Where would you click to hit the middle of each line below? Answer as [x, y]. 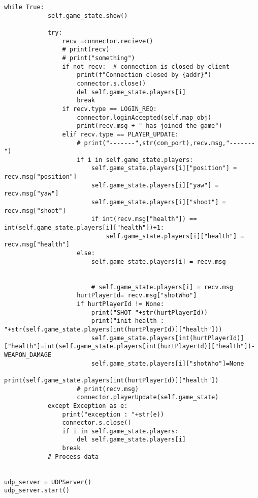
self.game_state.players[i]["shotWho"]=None [168, 363]
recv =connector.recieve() [108, 41]
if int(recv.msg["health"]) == [144, 219]
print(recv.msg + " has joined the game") [150, 126]
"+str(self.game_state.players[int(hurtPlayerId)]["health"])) [113, 329]
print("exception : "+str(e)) [113, 414]
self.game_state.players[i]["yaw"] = [155, 185]
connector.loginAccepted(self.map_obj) [144, 117]
